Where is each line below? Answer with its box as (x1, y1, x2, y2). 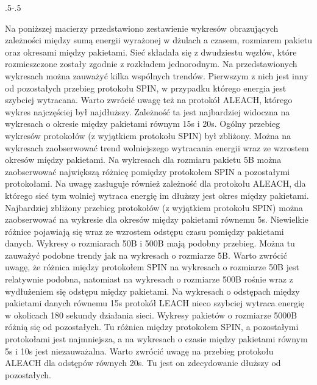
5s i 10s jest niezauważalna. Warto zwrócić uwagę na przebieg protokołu (5, 344, 274, 357)
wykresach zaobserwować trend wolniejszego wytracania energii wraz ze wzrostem (5, 141, 309, 154)
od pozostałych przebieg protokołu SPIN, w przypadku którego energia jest (5, 81, 287, 94)
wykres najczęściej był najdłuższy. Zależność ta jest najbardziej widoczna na (5, 105, 290, 118)
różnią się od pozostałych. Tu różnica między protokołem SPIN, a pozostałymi (5, 320, 299, 333)
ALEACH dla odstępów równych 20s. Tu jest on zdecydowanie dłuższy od (5, 356, 281, 369)
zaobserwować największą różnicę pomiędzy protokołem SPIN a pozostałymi (5, 165, 290, 178)
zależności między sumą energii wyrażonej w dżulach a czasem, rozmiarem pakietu (5, 34, 312, 46)
